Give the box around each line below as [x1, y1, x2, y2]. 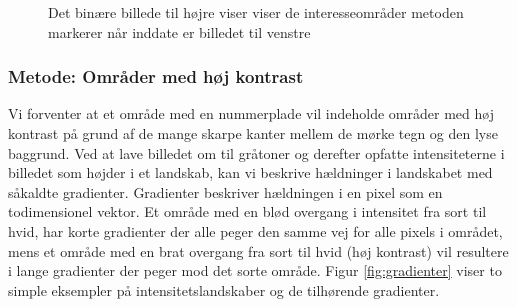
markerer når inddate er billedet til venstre [48, 21, 311, 42]
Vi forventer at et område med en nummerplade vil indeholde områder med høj [8, 103, 494, 124]
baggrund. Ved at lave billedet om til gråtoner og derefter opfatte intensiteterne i [8, 142, 505, 163]
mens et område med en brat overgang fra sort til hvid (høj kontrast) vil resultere [8, 240, 509, 261]
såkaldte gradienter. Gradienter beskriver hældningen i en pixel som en [8, 181, 443, 202]
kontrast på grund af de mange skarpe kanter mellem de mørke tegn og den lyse [8, 123, 498, 143]
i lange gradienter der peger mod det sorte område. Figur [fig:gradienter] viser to [8, 260, 502, 281]
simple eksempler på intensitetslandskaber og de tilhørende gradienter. [8, 279, 440, 300]
